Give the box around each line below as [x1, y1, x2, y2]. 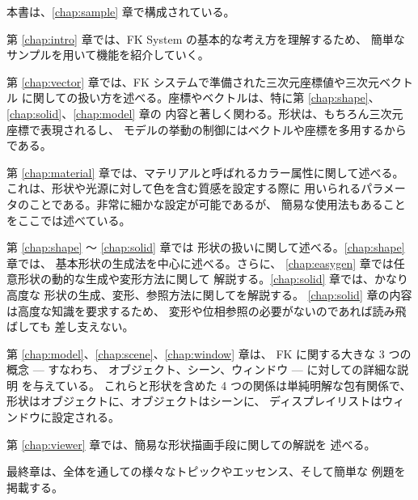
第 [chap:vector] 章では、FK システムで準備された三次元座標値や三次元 [6, 73, 380, 90]
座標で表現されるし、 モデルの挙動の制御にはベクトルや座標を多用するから [6, 121, 407, 138]
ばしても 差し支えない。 [6, 318, 134, 335]
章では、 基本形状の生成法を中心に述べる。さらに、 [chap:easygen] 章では [6, 254, 394, 271]
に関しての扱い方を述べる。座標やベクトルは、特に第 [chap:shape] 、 [21, 89, 380, 106]
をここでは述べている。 [6, 211, 131, 228]
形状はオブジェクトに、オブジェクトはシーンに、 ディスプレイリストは [6, 392, 382, 409]
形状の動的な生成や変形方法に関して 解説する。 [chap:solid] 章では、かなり [17, 270, 409, 287]
